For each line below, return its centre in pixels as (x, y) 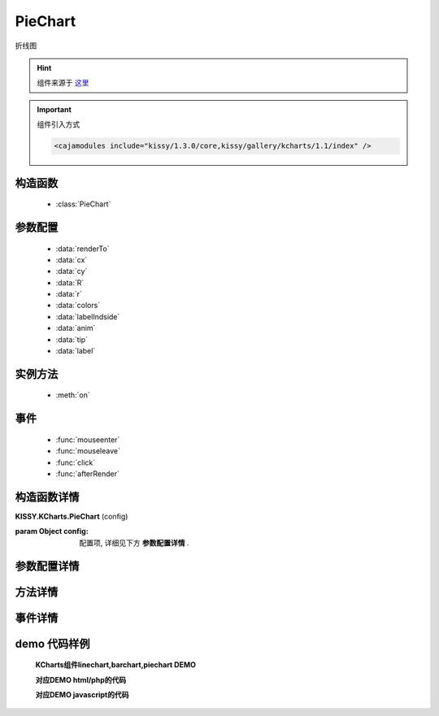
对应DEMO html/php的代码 (80, 679)
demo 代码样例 (52, 643)
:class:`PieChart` (83, 204)
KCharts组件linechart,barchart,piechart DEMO (116, 665)
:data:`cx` (72, 259)
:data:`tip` (72, 339)
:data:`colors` (78, 306)
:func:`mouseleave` (88, 451)
